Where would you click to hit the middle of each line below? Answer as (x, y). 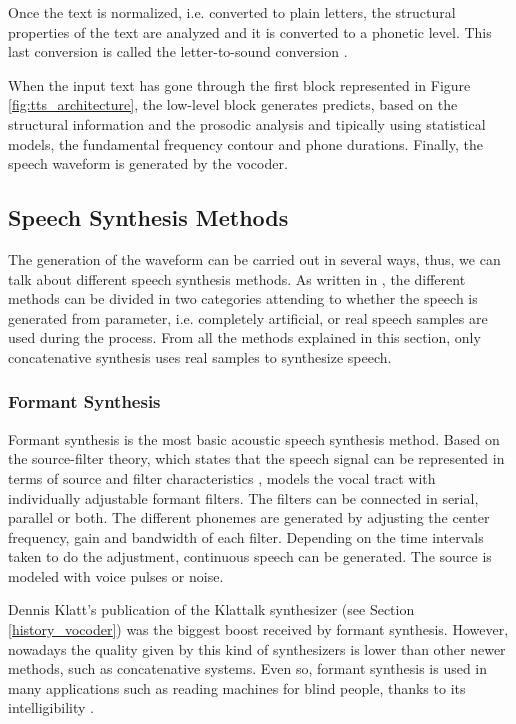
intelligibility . (51, 707)
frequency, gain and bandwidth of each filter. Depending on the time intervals (246, 536)
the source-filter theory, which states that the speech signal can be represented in (256, 458)
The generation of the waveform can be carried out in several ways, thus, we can (254, 258)
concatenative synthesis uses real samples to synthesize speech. (200, 356)
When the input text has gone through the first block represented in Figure (239, 84)
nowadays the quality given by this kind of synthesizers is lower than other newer (257, 648)
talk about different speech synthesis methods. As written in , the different (237, 278)
